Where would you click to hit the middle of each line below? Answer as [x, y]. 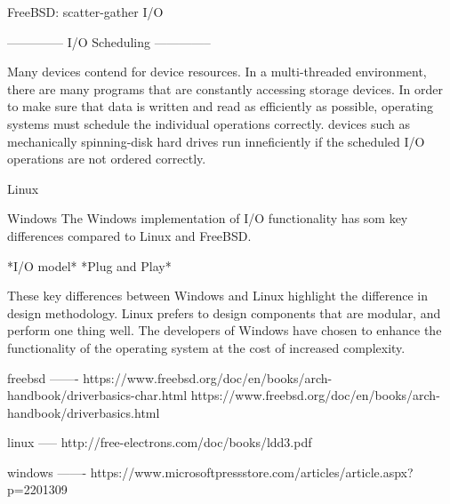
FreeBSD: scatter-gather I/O [85, 12]
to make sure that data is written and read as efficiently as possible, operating [220, 106]
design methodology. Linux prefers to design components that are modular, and [224, 312]
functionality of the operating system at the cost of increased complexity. [206, 347]
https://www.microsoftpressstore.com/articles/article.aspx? [252, 472]
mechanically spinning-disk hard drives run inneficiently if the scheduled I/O [216, 141]
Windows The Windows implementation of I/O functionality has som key [208, 218]
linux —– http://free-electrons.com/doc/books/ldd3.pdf [160, 442]
